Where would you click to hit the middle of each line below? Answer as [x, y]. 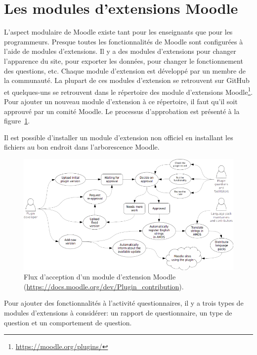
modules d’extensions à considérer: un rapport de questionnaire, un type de [118, 313]
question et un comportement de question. [68, 322]
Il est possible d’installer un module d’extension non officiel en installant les [119, 137]
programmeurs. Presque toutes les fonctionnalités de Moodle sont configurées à [124, 41]
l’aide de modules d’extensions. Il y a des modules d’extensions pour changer [120, 51]
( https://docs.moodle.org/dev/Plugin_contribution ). [104, 286]
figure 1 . [17, 121]
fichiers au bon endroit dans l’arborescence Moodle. [82, 147]
